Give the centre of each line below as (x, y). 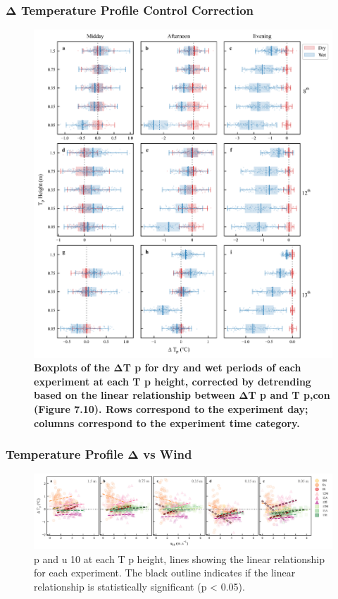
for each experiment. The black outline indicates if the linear (165, 573)
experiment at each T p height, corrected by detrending (173, 381)
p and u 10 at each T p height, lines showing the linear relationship (179, 558)
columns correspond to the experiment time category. (167, 422)
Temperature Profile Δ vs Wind (99, 454)
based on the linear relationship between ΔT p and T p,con (182, 395)
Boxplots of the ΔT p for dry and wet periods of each (168, 368)
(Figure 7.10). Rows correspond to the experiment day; (171, 408)
